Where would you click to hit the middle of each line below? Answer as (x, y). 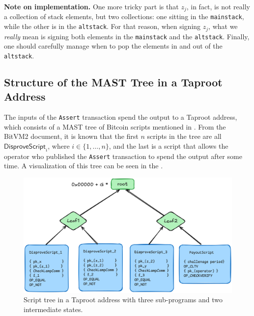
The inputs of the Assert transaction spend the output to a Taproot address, (121, 117)
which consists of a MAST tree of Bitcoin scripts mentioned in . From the (115, 126)
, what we (223, 26)
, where (59, 145)
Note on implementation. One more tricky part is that (91, 6)
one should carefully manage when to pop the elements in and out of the (113, 46)
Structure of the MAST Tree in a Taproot (113, 82)
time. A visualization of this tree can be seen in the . (84, 166)
